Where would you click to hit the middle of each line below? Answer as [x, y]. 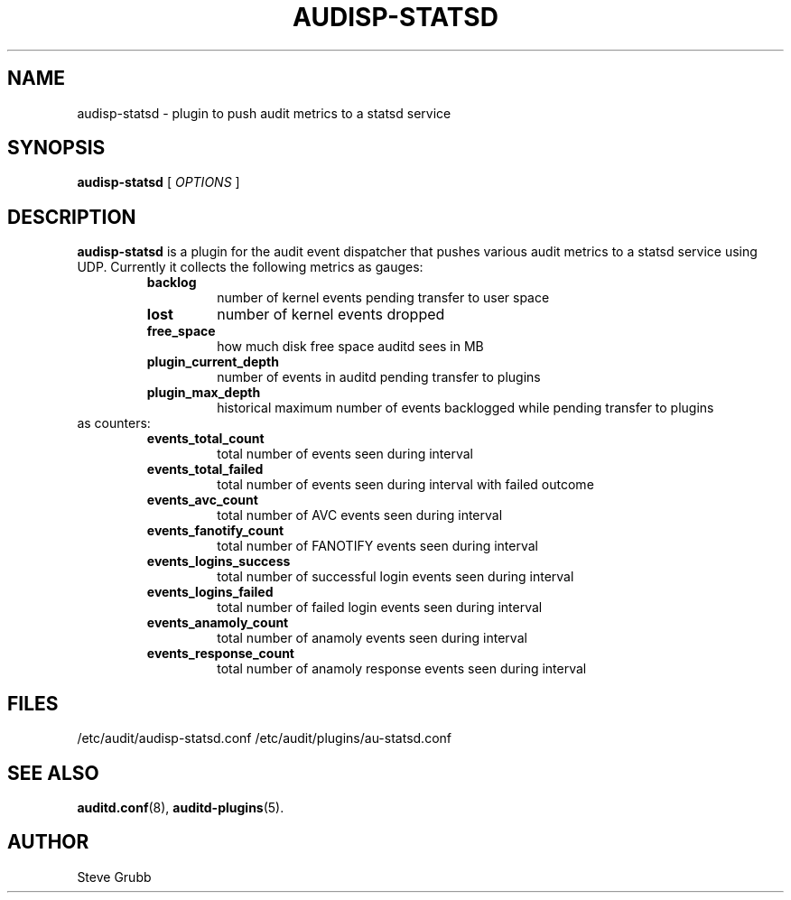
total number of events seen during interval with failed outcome [405, 485]
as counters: [114, 423]
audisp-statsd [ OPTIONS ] [158, 182]
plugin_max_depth [204, 393]
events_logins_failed [210, 592]
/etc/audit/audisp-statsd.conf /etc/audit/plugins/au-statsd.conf [264, 738]
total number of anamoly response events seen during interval [402, 669]
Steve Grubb [114, 877]
